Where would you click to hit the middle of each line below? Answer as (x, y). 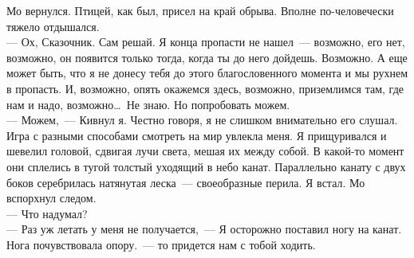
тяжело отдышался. (53, 26)
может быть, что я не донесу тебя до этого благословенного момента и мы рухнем (207, 73)
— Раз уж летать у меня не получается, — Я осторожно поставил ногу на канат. (204, 229)
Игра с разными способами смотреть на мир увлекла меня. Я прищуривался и (197, 135)
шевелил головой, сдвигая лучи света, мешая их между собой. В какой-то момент (205, 151)
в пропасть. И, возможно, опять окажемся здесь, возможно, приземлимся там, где (205, 88)
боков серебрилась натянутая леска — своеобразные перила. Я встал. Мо (186, 182)
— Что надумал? (47, 213)
